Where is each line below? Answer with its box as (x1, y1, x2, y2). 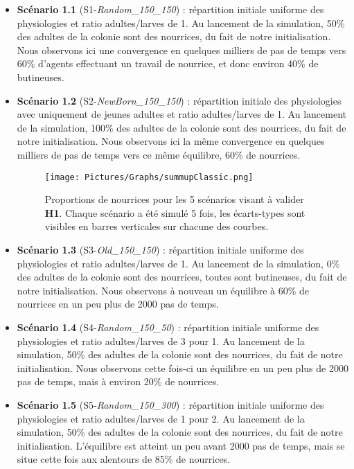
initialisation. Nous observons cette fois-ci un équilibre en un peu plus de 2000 (17, 360, 348, 375)
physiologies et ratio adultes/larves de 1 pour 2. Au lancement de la (17, 411, 305, 425)
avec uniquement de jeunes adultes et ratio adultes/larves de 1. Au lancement (17, 107, 346, 121)
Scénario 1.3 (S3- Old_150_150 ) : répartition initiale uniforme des (17, 242, 304, 256)
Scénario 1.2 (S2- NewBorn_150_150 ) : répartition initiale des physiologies (17, 93, 342, 107)
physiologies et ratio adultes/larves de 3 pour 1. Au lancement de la (17, 333, 305, 348)
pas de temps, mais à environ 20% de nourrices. (17, 374, 220, 389)
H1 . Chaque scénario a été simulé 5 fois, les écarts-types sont (44, 205, 306, 220)
